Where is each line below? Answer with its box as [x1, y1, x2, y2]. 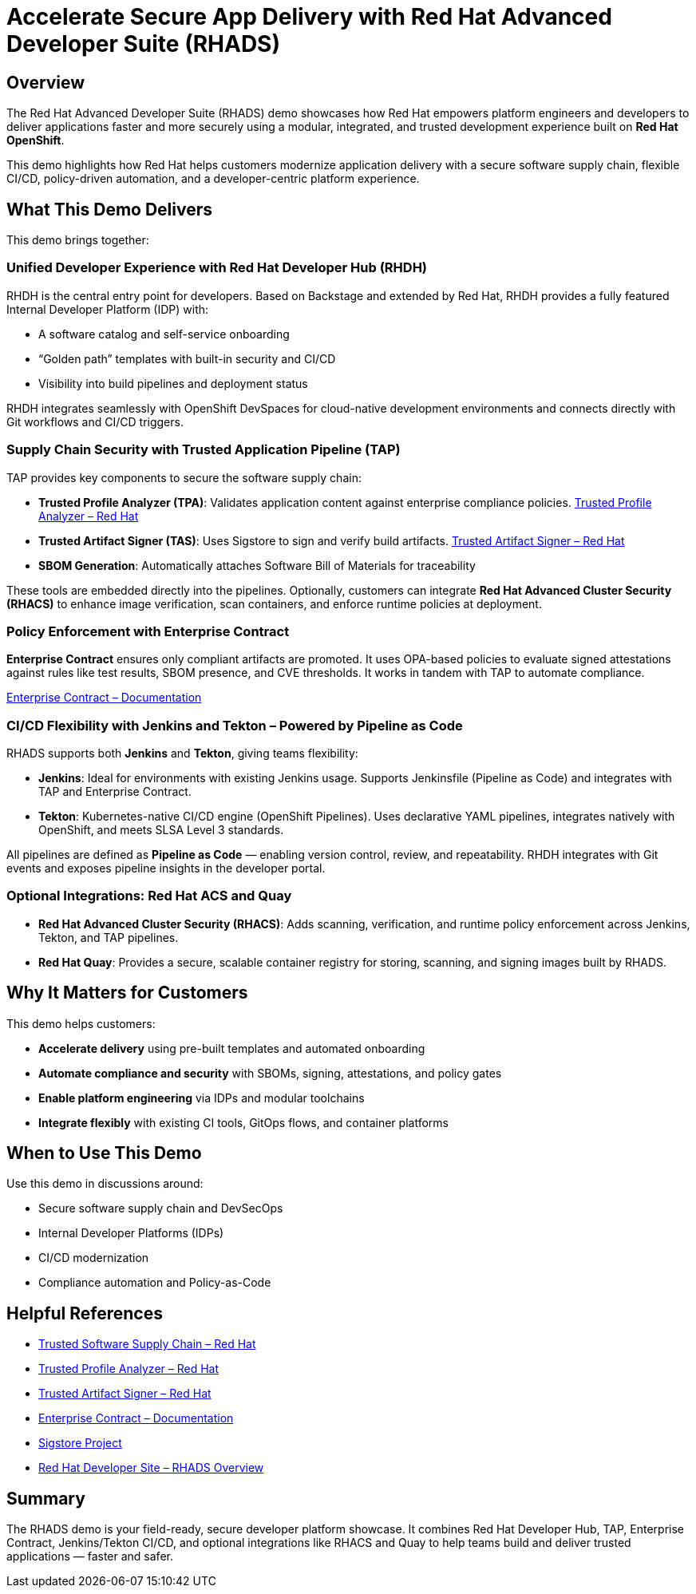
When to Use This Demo [6, 1143, 202, 1164]
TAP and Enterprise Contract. [38, 785, 192, 799]
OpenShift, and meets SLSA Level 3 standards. [38, 823, 284, 837]
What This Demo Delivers [6, 199, 213, 220]
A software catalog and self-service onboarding [38, 326, 290, 341]
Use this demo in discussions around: [6, 1177, 204, 1191]
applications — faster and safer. [6, 1549, 173, 1564]
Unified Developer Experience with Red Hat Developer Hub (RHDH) [6, 259, 428, 276]
